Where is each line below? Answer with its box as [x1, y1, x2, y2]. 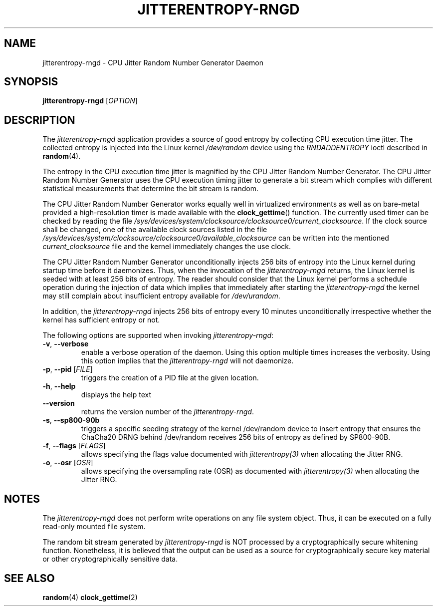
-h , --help [42, 382, 76, 391]
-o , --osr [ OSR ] [42, 458, 93, 467]
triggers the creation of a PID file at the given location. [81, 373, 259, 382]
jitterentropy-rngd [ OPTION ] [42, 96, 138, 105]
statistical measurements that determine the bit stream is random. [42, 184, 258, 193]
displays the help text [81, 390, 152, 399]
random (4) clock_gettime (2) [42, 593, 138, 602]
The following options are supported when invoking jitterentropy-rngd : [42, 331, 274, 340]
